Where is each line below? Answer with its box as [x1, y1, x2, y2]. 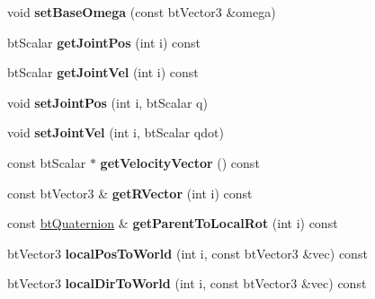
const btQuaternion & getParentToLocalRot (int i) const [7, 214, 338, 233]
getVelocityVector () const [100, 153, 260, 171]
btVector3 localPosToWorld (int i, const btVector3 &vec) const [7, 243, 368, 262]
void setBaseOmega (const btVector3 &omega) [7, 3, 276, 21]
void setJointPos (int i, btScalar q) [7, 92, 208, 111]
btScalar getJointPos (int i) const [7, 32, 201, 51]
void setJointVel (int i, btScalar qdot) [7, 123, 224, 142]
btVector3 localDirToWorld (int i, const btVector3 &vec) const [7, 274, 367, 293]
